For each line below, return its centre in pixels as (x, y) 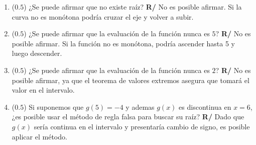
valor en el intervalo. (43, 90)
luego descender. (37, 53)
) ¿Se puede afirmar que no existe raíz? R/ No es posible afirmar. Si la (133, 7)
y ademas (140, 106)
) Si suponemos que (54, 106)
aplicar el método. (39, 136)
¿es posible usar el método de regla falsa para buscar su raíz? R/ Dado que (128, 117)
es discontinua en (205, 106)
